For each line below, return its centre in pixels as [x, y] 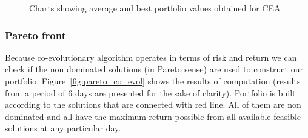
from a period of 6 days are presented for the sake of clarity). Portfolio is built [150, 93]
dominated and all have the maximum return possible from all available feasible [153, 116]
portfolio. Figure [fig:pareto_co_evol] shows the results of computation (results [153, 81]
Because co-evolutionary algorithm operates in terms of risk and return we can [151, 57]
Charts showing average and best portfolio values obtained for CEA [155, 8]
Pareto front [35, 35]
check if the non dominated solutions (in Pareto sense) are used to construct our [154, 69]
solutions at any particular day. [63, 128]
